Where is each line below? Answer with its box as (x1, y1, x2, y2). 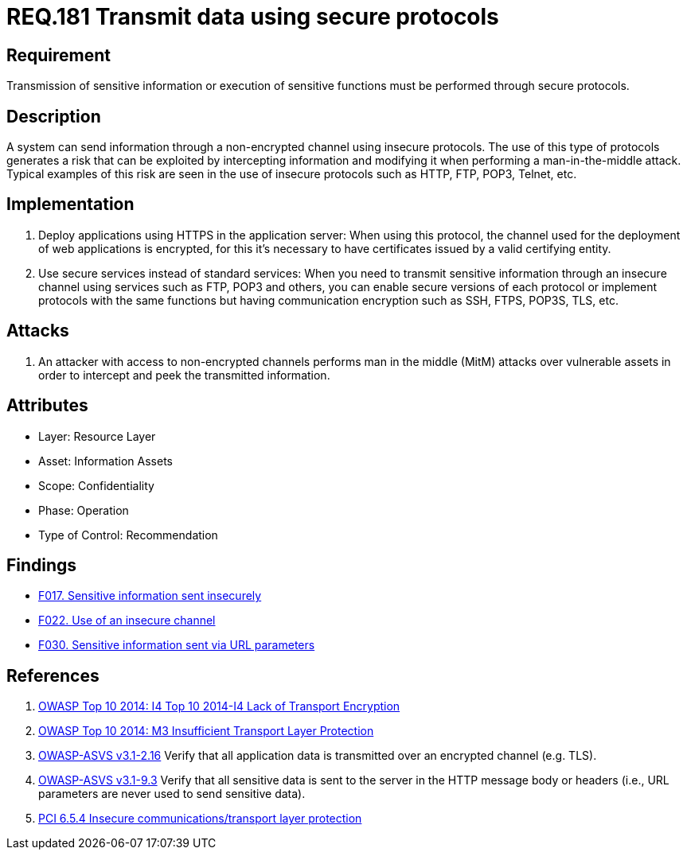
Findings (6, 554, 77, 575)
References (6, 665, 100, 686)
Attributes (6, 395, 88, 416)
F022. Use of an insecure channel (38, 613, 216, 628)
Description (6, 106, 101, 126)
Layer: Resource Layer (38, 429, 156, 443)
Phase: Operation (38, 503, 129, 517)
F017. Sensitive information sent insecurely (38, 589, 262, 603)
